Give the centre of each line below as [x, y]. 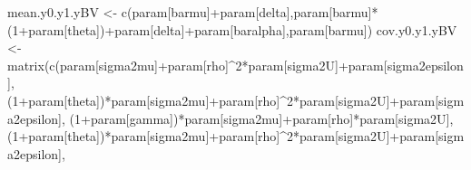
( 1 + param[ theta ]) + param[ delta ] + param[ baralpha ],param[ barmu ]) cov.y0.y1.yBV [232, 29]
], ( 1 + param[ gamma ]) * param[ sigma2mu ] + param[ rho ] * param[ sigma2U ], [256, 118]
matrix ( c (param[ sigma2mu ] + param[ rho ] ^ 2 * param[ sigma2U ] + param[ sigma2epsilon [235, 65]
